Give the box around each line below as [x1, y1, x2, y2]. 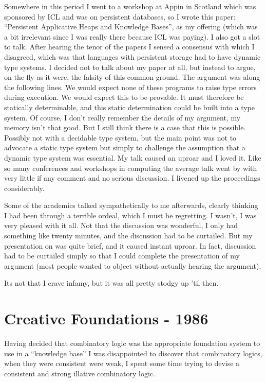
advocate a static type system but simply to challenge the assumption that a [4, 142, 245, 153]
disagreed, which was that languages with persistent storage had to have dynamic [4, 51, 261, 62]
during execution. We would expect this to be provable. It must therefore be [4, 92, 244, 102]
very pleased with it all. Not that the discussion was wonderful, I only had [4, 220, 238, 231]
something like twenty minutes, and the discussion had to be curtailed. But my [4, 230, 253, 241]
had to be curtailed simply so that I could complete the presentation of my [4, 250, 240, 261]
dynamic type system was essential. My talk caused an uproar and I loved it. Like [4, 152, 261, 163]
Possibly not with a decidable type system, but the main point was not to [4, 132, 237, 143]
